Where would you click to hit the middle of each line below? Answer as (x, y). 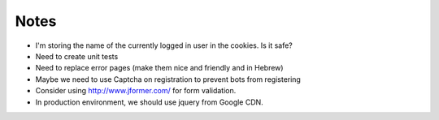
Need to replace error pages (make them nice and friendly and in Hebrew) (159, 68)
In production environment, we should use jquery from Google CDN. (149, 102)
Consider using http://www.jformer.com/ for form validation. (136, 91)
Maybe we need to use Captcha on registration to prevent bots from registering (168, 79)
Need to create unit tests (77, 56)
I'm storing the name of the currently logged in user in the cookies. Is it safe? (164, 45)
